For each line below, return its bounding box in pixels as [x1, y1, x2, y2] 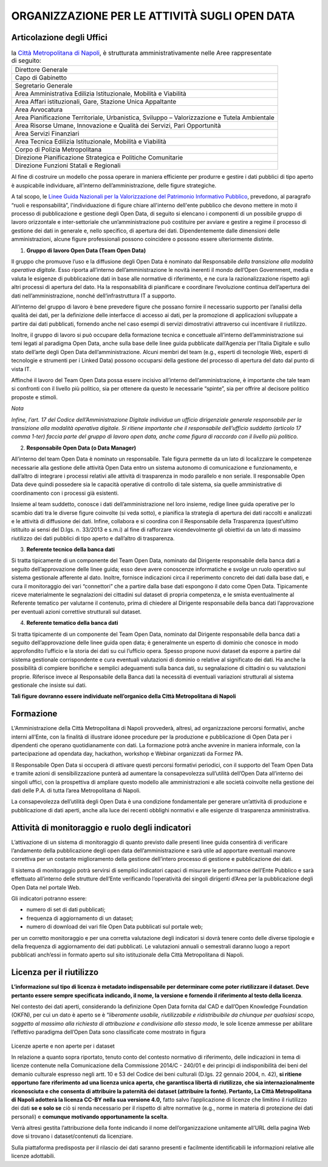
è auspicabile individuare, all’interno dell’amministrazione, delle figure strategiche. [11, 181, 217, 189]
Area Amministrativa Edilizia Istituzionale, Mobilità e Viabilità [15, 89, 186, 98]
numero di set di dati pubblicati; [26, 906, 106, 913]
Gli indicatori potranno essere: [11, 894, 87, 902]
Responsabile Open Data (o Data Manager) [26, 444, 137, 451]
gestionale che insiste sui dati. [11, 681, 87, 689]
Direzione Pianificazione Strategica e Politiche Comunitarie [15, 153, 183, 162]
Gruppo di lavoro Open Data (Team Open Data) [26, 246, 146, 254]
